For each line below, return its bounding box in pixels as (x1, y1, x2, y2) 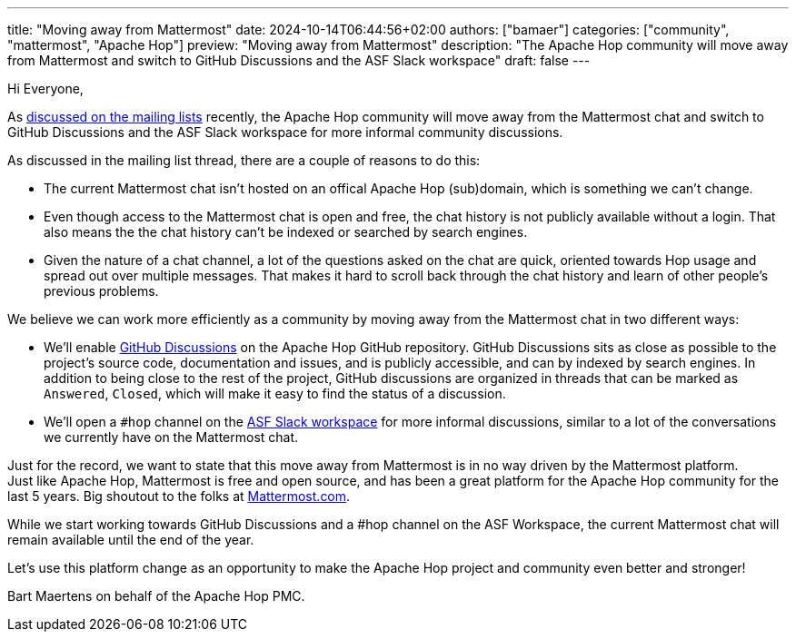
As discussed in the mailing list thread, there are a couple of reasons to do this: (7, 152, 481, 168)
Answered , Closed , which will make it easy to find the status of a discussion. (44, 386, 506, 401)
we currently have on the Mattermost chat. (44, 429, 299, 445)
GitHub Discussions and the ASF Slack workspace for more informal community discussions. (7, 124, 563, 140)
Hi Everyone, (7, 81, 84, 96)
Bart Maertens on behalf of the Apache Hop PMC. (7, 588, 305, 604)
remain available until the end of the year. (7, 532, 254, 547)
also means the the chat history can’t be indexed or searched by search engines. (44, 224, 528, 240)
